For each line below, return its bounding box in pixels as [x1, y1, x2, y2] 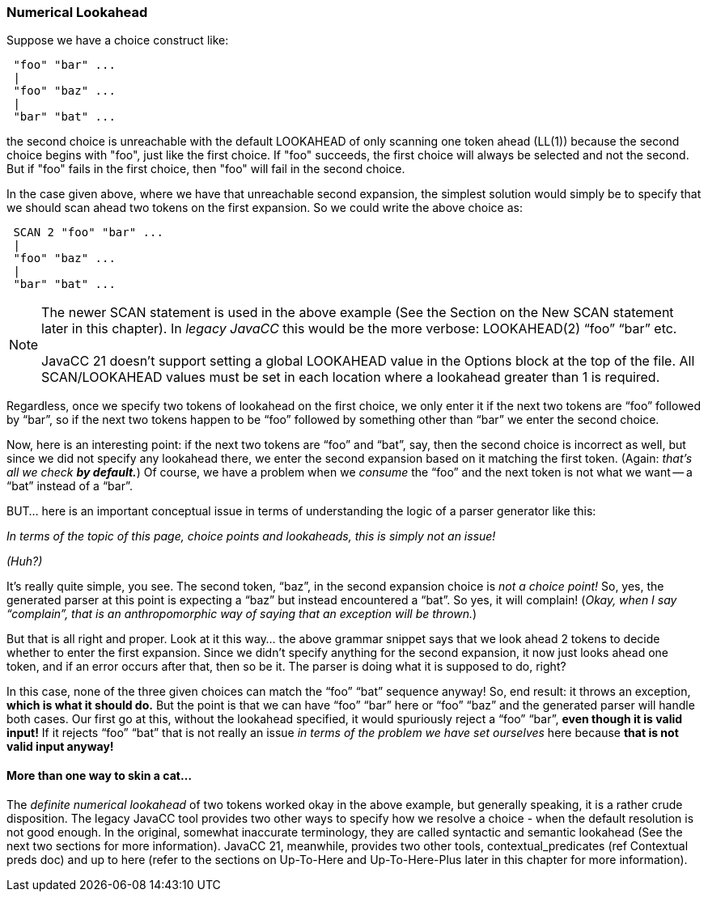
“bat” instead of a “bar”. [6, 479, 133, 493]
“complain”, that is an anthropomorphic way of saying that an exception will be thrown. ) [6, 607, 477, 621]
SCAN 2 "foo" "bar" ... [13, 226, 163, 239]
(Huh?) [6, 554, 43, 569]
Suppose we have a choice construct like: [6, 33, 229, 48]
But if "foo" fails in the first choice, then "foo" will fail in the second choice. [6, 162, 405, 176]
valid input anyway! [6, 739, 114, 754]
